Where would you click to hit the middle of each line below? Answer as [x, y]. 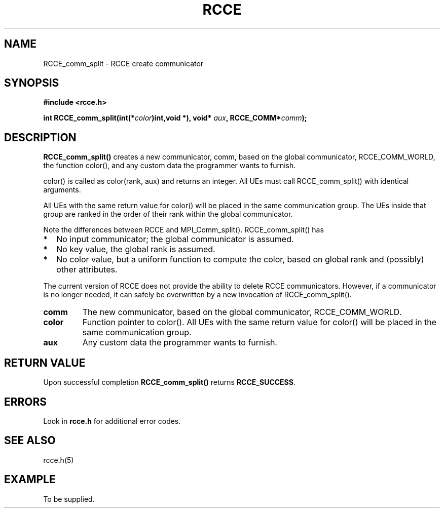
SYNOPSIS [32, 83]
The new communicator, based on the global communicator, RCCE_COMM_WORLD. [242, 312]
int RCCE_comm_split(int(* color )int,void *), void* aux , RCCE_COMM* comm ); [175, 118]
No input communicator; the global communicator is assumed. [175, 239]
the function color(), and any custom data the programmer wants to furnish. [170, 166]
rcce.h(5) [59, 460]
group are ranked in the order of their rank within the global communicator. [168, 214]
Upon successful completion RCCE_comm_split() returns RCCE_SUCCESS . [169, 382]
